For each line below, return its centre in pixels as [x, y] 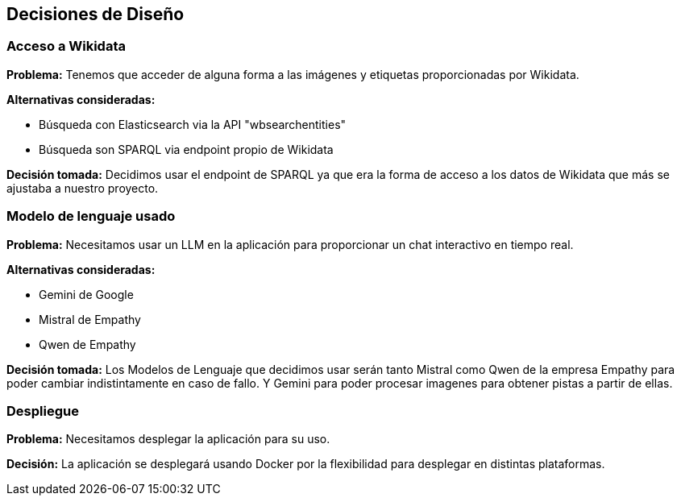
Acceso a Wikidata [66, 46]
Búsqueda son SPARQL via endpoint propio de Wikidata [186, 149]
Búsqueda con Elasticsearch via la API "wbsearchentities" [193, 124]
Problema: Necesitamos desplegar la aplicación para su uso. [168, 439]
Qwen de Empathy [87, 344]
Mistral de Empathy [90, 319]
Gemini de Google [86, 294]
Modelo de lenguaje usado [91, 216]
